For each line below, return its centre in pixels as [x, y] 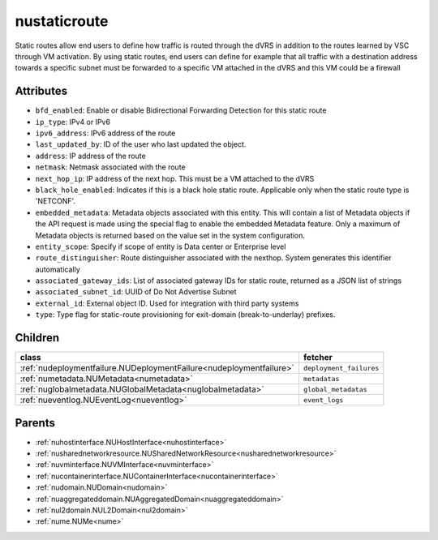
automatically [58, 269]
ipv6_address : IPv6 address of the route [105, 133]
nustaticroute [62, 21]
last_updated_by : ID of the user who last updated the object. [141, 144]
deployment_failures [341, 368]
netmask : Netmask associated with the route [110, 167]
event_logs [323, 400]
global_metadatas [335, 389]
